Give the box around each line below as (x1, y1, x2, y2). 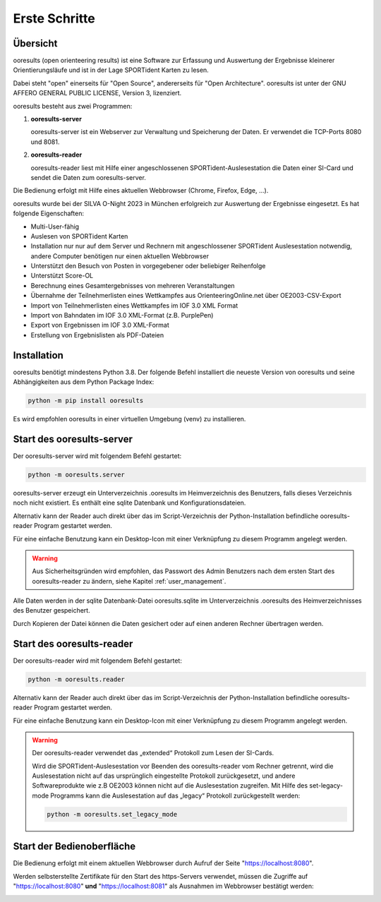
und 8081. (30, 138, 60, 146)
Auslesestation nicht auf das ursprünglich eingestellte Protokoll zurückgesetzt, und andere (32, 771, 296, 780)
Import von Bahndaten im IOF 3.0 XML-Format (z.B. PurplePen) (30, 311, 214, 320)
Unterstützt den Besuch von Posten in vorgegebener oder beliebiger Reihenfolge (30, 262, 266, 270)
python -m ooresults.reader (28, 675, 125, 683)
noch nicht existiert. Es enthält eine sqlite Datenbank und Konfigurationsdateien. (13, 498, 246, 507)
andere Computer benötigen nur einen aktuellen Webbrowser (30, 251, 210, 260)
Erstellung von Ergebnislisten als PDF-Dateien (30, 330, 164, 339)
